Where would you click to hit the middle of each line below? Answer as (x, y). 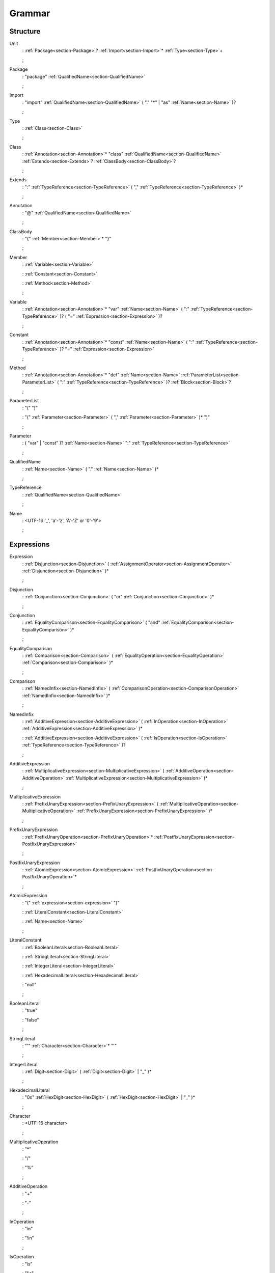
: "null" (29, 985)
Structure (25, 31)
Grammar (30, 13)
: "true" (30, 1010)
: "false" (31, 1020)
